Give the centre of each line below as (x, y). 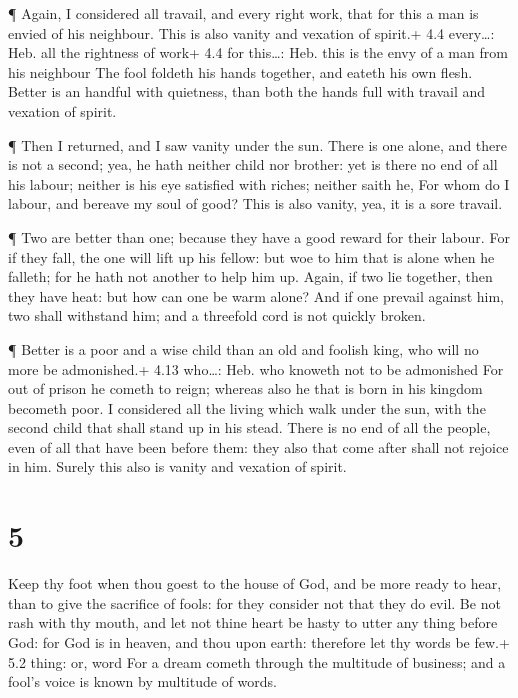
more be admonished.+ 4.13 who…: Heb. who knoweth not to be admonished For (256, 368)
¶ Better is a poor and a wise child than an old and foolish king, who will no (243, 348)
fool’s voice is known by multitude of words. (142, 681)
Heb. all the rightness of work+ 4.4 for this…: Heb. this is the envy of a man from (258, 52)
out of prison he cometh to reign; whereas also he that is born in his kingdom (245, 388)
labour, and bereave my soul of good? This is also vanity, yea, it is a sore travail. (255, 203)
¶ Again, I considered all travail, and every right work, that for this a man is (243, 13)
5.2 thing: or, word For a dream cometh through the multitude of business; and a (257, 661)
